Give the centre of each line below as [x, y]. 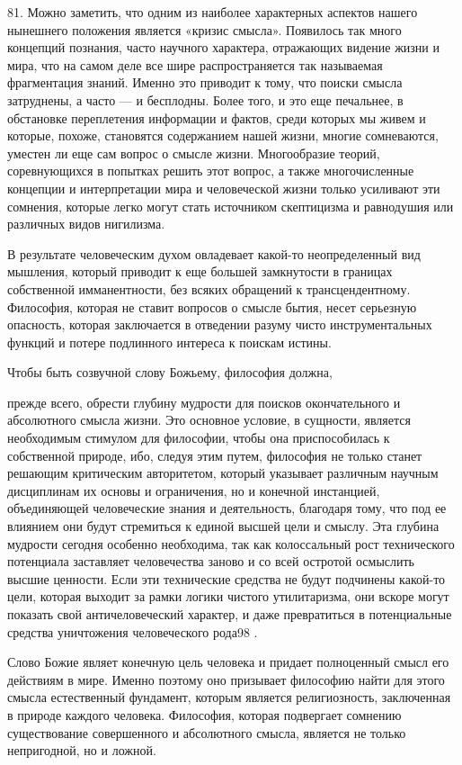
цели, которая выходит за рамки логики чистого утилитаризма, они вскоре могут [228, 596]
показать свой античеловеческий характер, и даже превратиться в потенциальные [230, 614]
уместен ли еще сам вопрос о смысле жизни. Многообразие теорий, [194, 153]
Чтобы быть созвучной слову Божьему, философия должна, [170, 372]
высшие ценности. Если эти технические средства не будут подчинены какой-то [227, 578]
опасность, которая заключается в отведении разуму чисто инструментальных [220, 324]
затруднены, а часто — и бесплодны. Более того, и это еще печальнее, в [205, 99]
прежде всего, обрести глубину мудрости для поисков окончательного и [204, 402]
